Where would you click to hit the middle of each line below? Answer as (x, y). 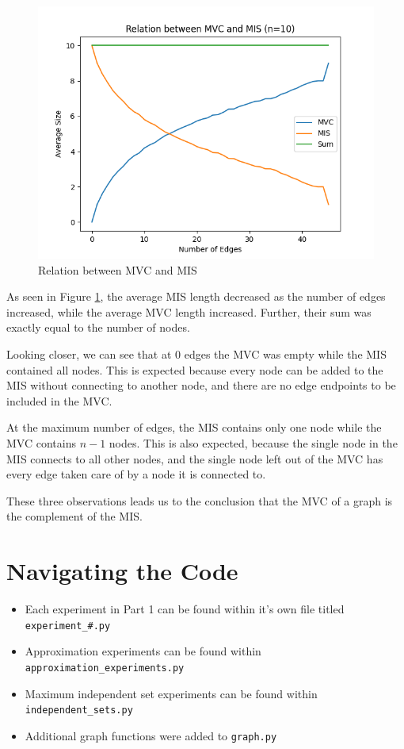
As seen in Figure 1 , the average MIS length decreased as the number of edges (196, 296)
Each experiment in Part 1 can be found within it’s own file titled (185, 609)
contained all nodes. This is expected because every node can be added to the (195, 369)
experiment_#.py (68, 626)
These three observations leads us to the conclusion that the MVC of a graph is (200, 500)
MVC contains (41, 442)
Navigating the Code (122, 571)
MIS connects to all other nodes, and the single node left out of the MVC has (195, 458)
